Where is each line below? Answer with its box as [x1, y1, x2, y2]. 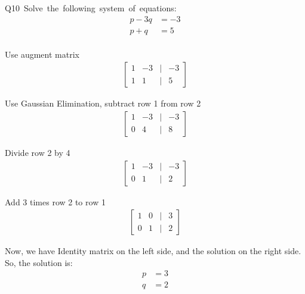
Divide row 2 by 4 [5, 146, 70, 158]
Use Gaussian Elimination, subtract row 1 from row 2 [5, 97, 201, 110]
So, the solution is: [5, 256, 73, 268]
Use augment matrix [5, 48, 79, 60]
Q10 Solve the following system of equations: [5, 2, 177, 14]
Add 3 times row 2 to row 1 [5, 195, 106, 208]
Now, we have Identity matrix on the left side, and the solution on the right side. [5, 245, 301, 257]
